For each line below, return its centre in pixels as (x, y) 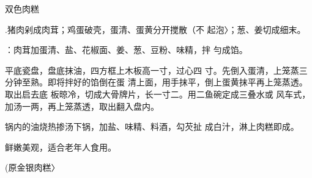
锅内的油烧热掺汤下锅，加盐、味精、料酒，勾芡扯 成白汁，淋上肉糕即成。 (152, 126)
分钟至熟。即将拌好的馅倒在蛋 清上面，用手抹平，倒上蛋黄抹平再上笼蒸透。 (156, 82)
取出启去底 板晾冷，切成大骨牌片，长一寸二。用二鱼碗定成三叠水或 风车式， (158, 94)
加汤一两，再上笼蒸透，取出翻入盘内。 (82, 106)
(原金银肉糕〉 (32, 167)
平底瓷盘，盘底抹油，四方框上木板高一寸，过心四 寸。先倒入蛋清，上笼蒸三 (156, 70)
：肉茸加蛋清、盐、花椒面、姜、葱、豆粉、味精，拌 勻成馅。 (126, 50)
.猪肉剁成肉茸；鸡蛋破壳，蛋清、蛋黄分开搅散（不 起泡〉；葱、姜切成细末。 (155, 29)
